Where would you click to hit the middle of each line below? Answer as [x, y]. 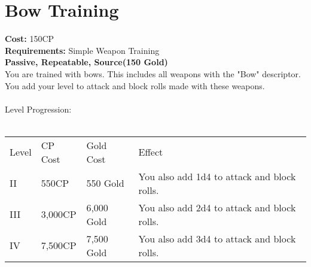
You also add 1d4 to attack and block [217, 176]
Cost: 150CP [30, 39]
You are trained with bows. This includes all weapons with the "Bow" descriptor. [153, 73]
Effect [151, 152]
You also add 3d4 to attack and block [217, 238]
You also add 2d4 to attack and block [217, 207]
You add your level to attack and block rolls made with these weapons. [135, 85]
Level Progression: [38, 109]
